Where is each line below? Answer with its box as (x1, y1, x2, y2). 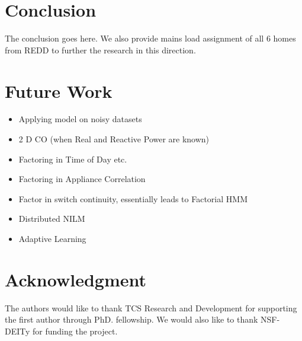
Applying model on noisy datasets (18, 113, 142, 125)
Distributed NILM (18, 212, 85, 225)
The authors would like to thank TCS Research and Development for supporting (5, 301, 297, 314)
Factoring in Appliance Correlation (18, 173, 146, 185)
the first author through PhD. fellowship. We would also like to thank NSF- (5, 313, 280, 326)
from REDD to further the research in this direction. (5, 43, 196, 56)
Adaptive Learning (18, 232, 86, 244)
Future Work (5, 78, 113, 103)
